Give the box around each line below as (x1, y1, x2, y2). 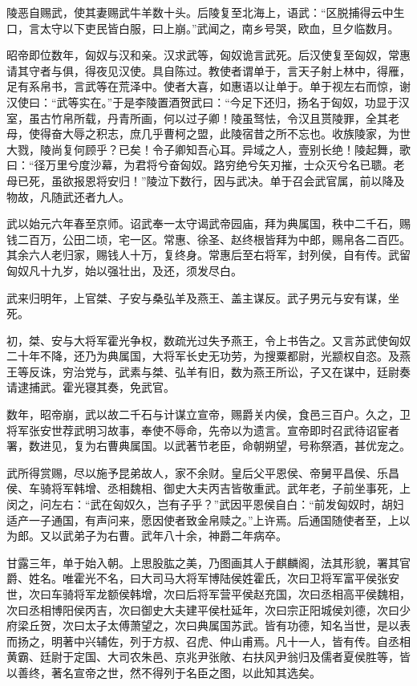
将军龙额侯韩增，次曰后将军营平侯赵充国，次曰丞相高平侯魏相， (73, 586, 411, 602)
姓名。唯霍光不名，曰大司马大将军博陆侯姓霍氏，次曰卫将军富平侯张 (28, 570, 388, 587)
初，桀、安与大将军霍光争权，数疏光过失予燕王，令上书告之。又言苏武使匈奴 (6, 331, 411, 348)
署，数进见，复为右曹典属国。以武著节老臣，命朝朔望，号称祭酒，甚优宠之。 (6, 437, 411, 454)
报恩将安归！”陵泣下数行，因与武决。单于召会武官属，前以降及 (73, 172, 405, 189)
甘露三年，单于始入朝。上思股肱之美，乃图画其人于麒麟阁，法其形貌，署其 (6, 554, 399, 570)
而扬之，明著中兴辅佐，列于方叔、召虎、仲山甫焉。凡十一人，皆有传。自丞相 (6, 632, 411, 649)
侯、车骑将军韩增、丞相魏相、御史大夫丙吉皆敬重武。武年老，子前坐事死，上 (6, 480, 411, 497)
